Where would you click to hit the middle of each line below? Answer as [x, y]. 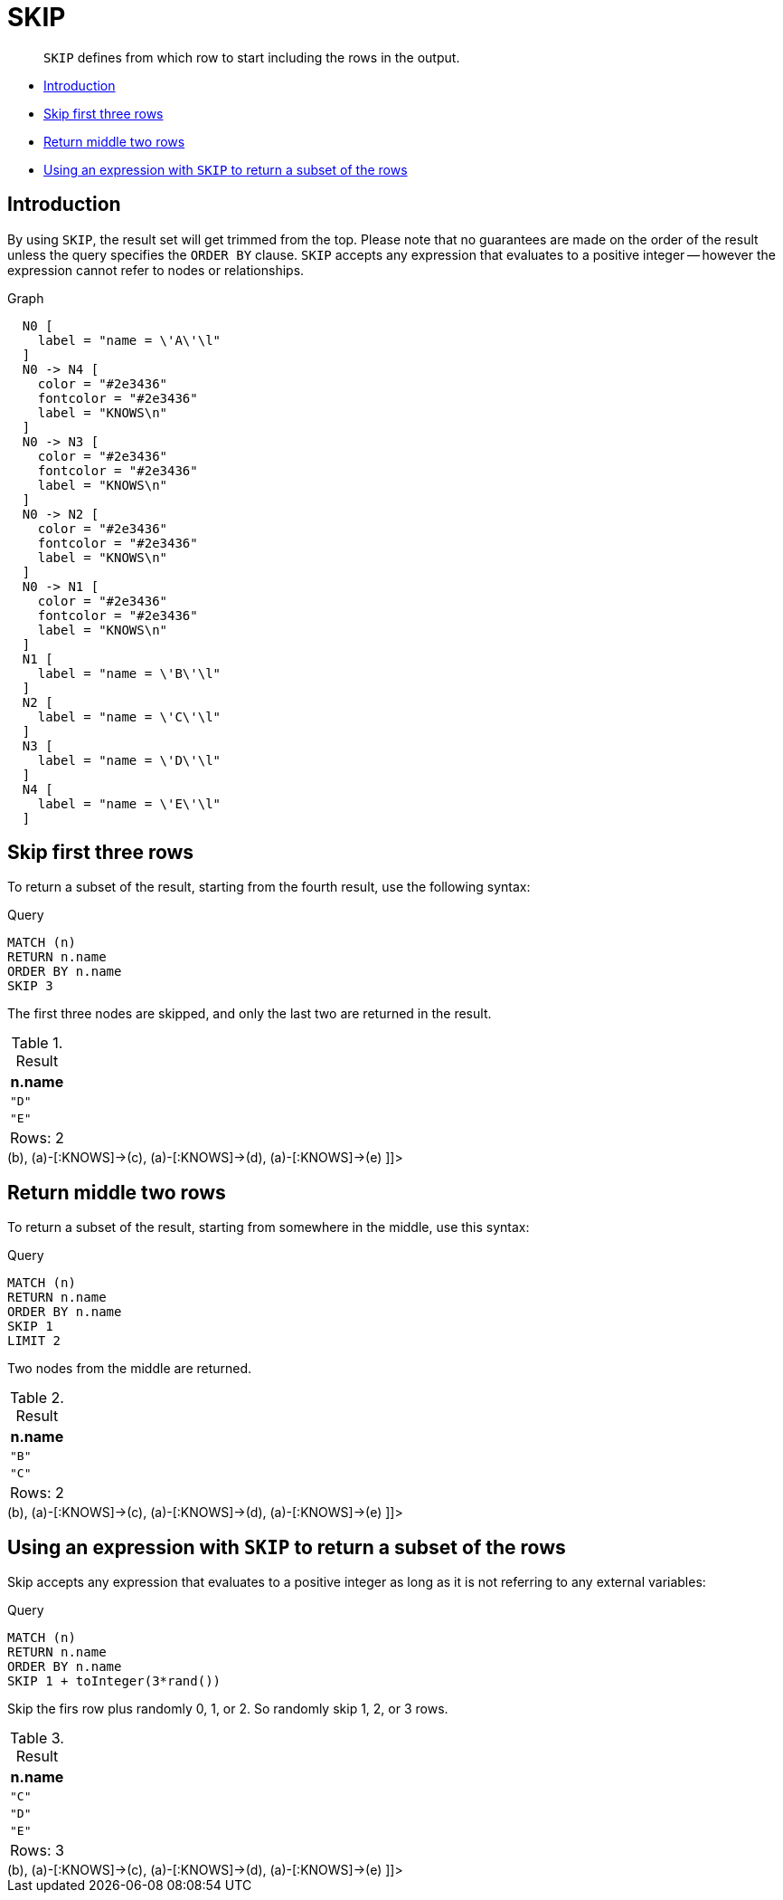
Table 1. [37, 1043]
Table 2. [37, 1398]
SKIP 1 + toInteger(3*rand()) [114, 1681]
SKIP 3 [30, 986]
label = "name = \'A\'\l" [129, 340]
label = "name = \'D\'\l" [129, 760]
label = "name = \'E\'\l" [129, 803]
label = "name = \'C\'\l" [129, 716]
